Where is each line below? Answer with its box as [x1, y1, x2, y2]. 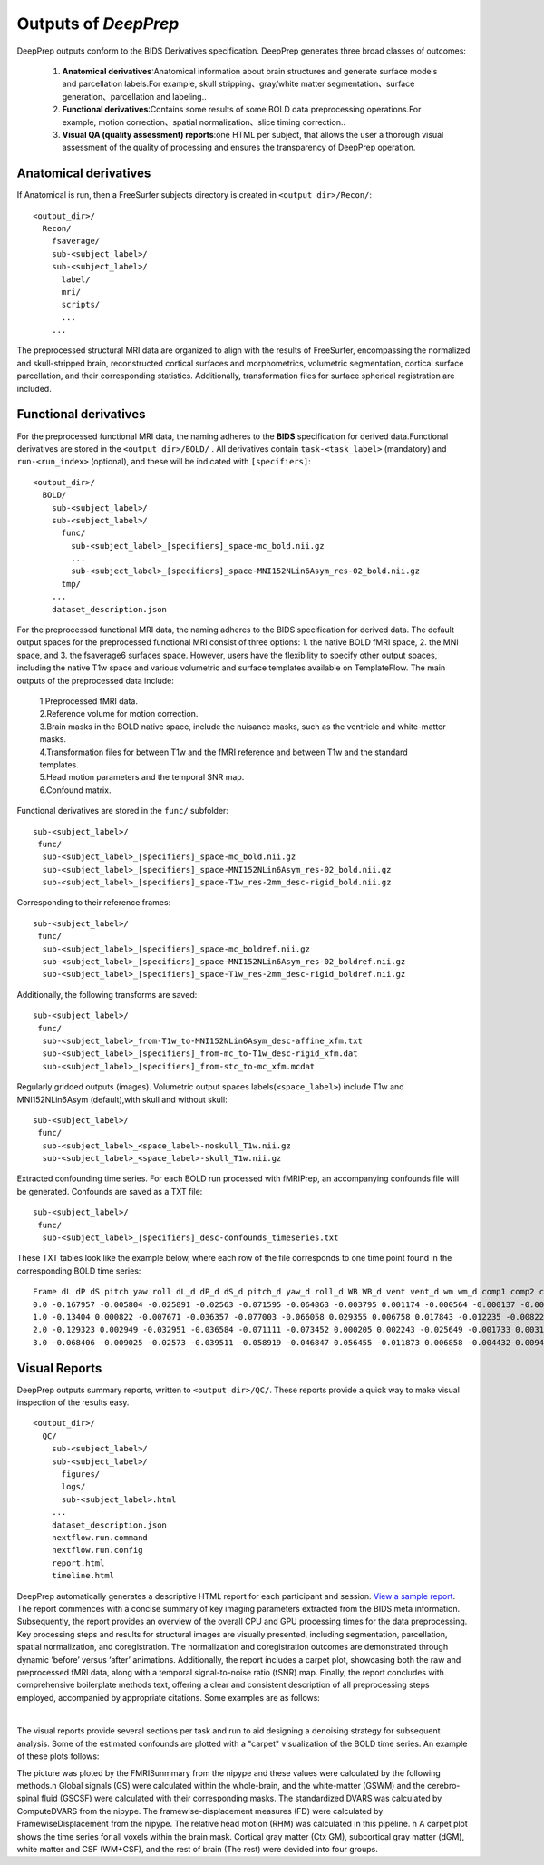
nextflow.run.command [51, 1532, 149, 1542]
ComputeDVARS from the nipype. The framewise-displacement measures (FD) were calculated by [16, 1805, 384, 1816]
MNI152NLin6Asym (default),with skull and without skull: [16, 1094, 228, 1105]
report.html [51, 1557, 105, 1568]
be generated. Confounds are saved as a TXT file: [16, 1186, 203, 1196]
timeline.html [51, 1570, 115, 1581]
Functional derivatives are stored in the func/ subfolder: [16, 806, 228, 816]
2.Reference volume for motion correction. [39, 708, 199, 719]
